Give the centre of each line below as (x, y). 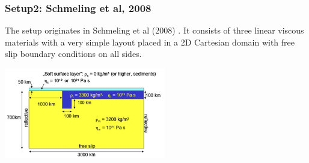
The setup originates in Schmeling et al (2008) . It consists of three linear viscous (154, 30)
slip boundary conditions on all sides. (73, 54)
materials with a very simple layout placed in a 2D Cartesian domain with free (150, 42)
